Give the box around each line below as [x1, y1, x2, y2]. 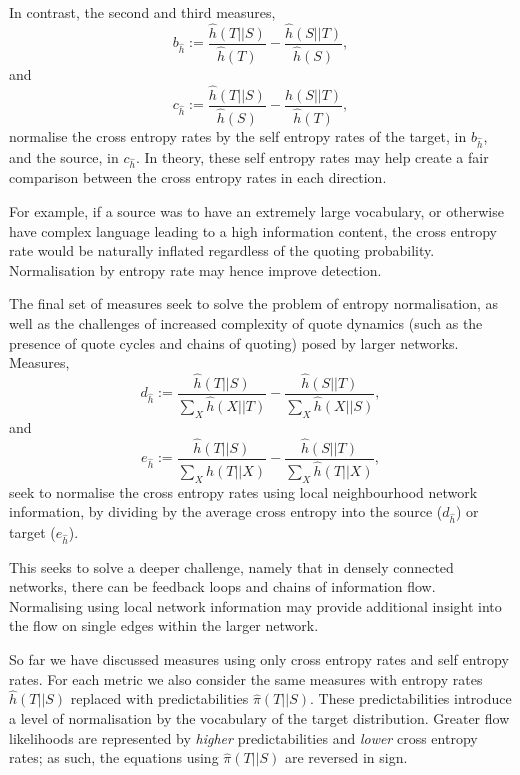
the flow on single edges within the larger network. [9, 615, 319, 636]
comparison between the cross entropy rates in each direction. [9, 167, 387, 188]
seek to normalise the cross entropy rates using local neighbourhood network [9, 481, 478, 502]
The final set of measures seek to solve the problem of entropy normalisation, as [9, 293, 499, 314]
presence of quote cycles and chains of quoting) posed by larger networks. [9, 332, 459, 353]
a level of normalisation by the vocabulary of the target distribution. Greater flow [9, 708, 510, 729]
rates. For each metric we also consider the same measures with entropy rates [9, 668, 483, 689]
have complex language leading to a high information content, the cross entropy [9, 220, 497, 241]
